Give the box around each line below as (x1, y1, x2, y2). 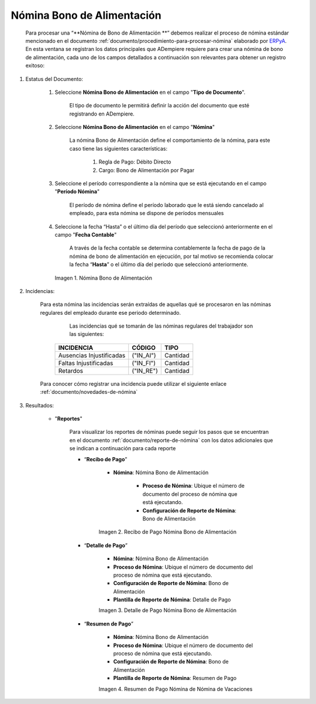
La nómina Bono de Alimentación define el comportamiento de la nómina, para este (69, 137, 270, 144)
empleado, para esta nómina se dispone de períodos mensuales (69, 210, 224, 217)
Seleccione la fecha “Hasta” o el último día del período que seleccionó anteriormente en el (54, 223, 273, 230)
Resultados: (25, 402, 54, 409)
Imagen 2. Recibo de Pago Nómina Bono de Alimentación (98, 528, 237, 536)
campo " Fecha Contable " (54, 231, 117, 238)
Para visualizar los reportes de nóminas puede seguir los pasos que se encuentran (69, 428, 269, 436)
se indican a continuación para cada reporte (69, 445, 176, 452)
